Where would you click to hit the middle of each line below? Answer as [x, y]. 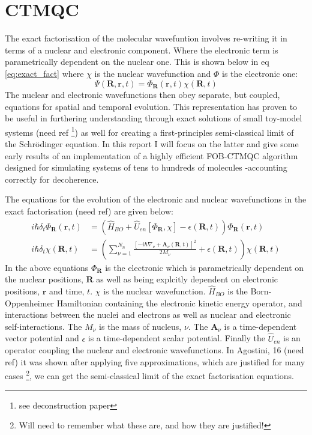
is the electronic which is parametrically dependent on [205, 267]
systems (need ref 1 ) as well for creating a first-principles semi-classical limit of [149, 131]
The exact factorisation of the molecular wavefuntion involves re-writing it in [146, 38]
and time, [67, 291]
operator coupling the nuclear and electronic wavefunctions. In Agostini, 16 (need [154, 350]
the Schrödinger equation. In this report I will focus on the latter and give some [152, 143]
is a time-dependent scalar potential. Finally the [176, 338]
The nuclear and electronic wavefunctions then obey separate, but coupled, [142, 94]
